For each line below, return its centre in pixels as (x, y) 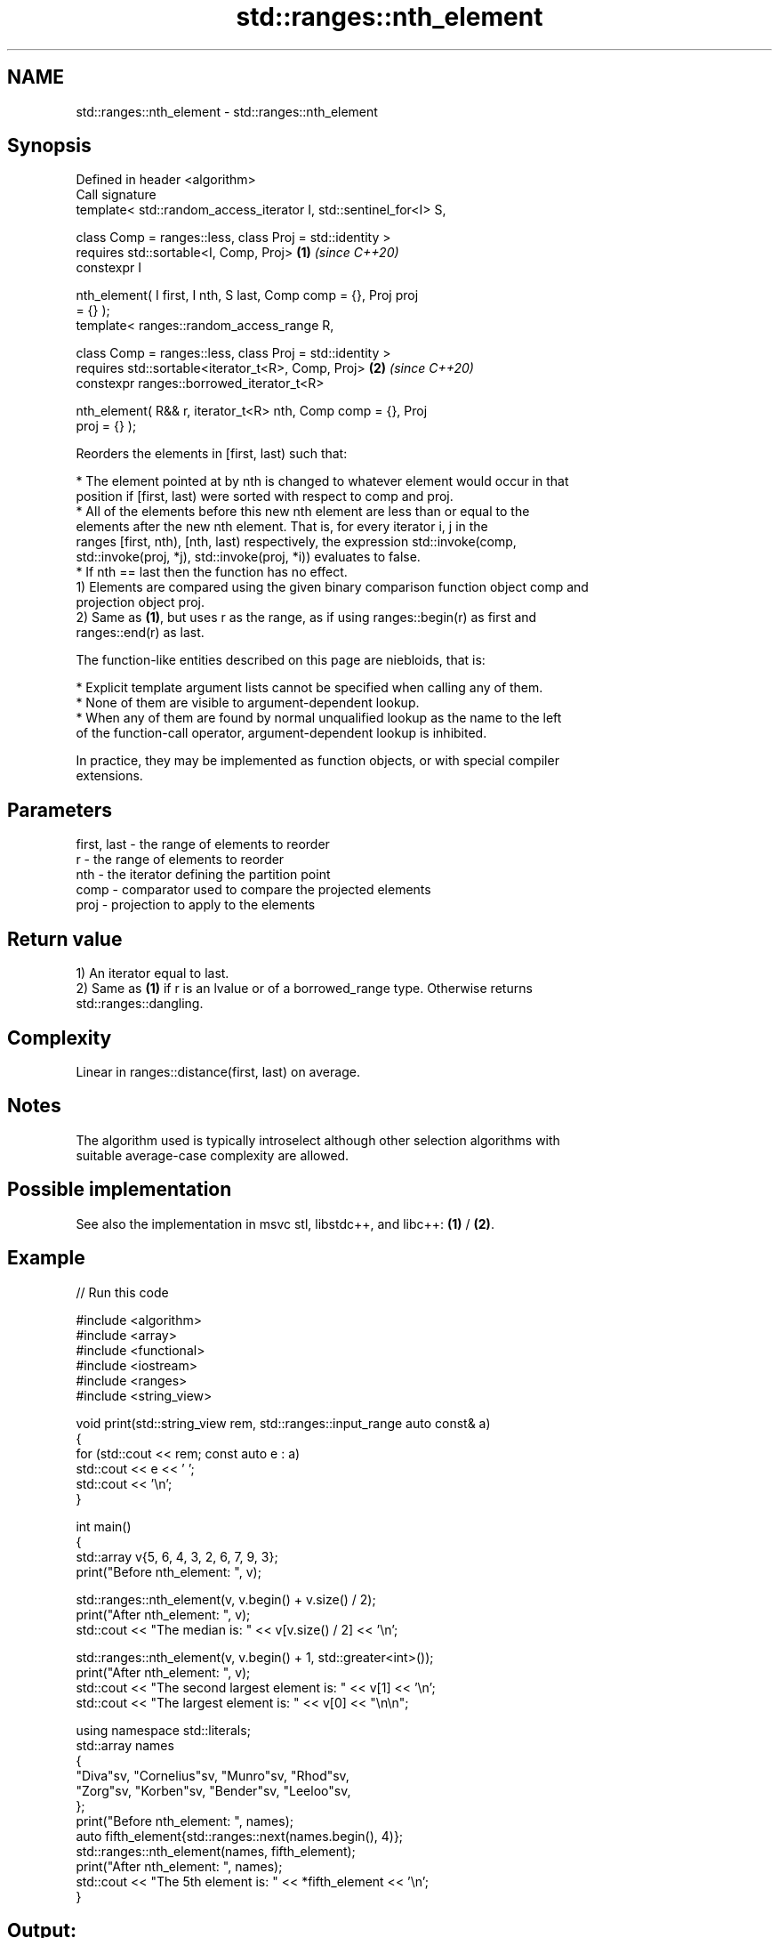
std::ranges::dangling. (140, 1004)
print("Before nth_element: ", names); (185, 1821)
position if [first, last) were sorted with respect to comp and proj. (265, 497)
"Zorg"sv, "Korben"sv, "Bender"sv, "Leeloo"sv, (213, 1790)
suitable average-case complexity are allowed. (213, 1155)
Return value (65, 939)
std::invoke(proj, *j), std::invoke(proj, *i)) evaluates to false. (248, 557)
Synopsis (49, 146)
